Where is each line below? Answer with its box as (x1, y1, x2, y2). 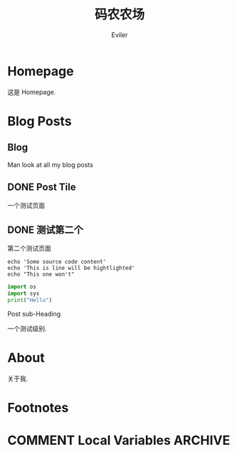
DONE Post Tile (7, 181, 76, 194)
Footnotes (7, 400, 69, 416)
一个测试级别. (7, 324, 48, 333)
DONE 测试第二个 (7, 224, 84, 236)
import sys (7, 290, 40, 297)
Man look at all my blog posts (7, 160, 94, 169)
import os (7, 283, 37, 291)
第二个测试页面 (7, 244, 51, 253)
